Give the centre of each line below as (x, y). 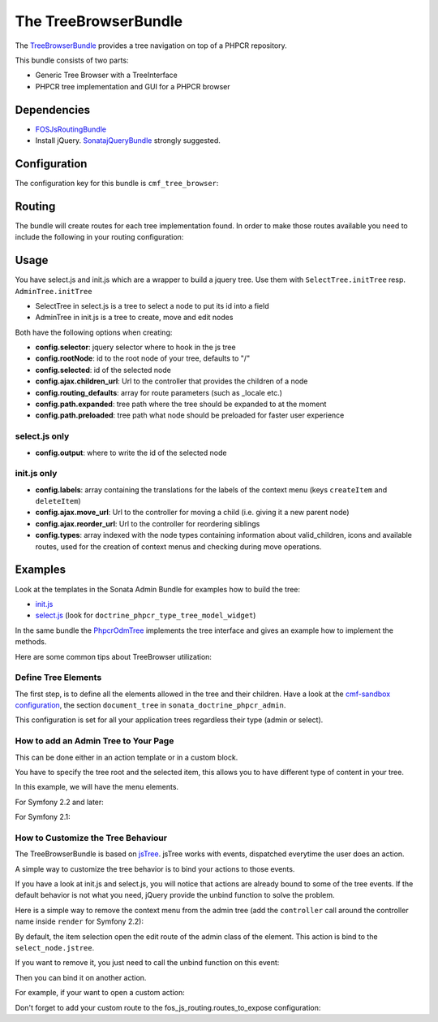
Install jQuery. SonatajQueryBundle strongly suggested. (128, 141)
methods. (31, 642)
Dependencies (53, 110)
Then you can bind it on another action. (81, 977)
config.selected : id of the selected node (103, 370)
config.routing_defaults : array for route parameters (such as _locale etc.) (159, 392)
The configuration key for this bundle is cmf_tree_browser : (117, 183)
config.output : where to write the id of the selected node (131, 453)
